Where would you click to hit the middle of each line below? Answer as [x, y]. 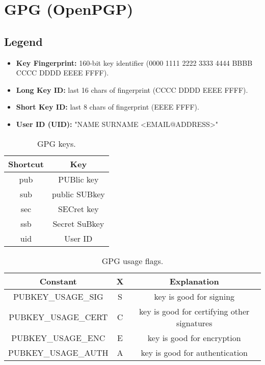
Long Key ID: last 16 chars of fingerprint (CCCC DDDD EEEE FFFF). [132, 89]
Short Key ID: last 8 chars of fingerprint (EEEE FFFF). [108, 107]
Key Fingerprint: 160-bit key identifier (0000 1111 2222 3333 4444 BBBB [134, 62]
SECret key [78, 208]
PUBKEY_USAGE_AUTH [58, 352]
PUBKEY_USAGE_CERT [58, 317]
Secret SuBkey [78, 223]
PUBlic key [78, 179]
